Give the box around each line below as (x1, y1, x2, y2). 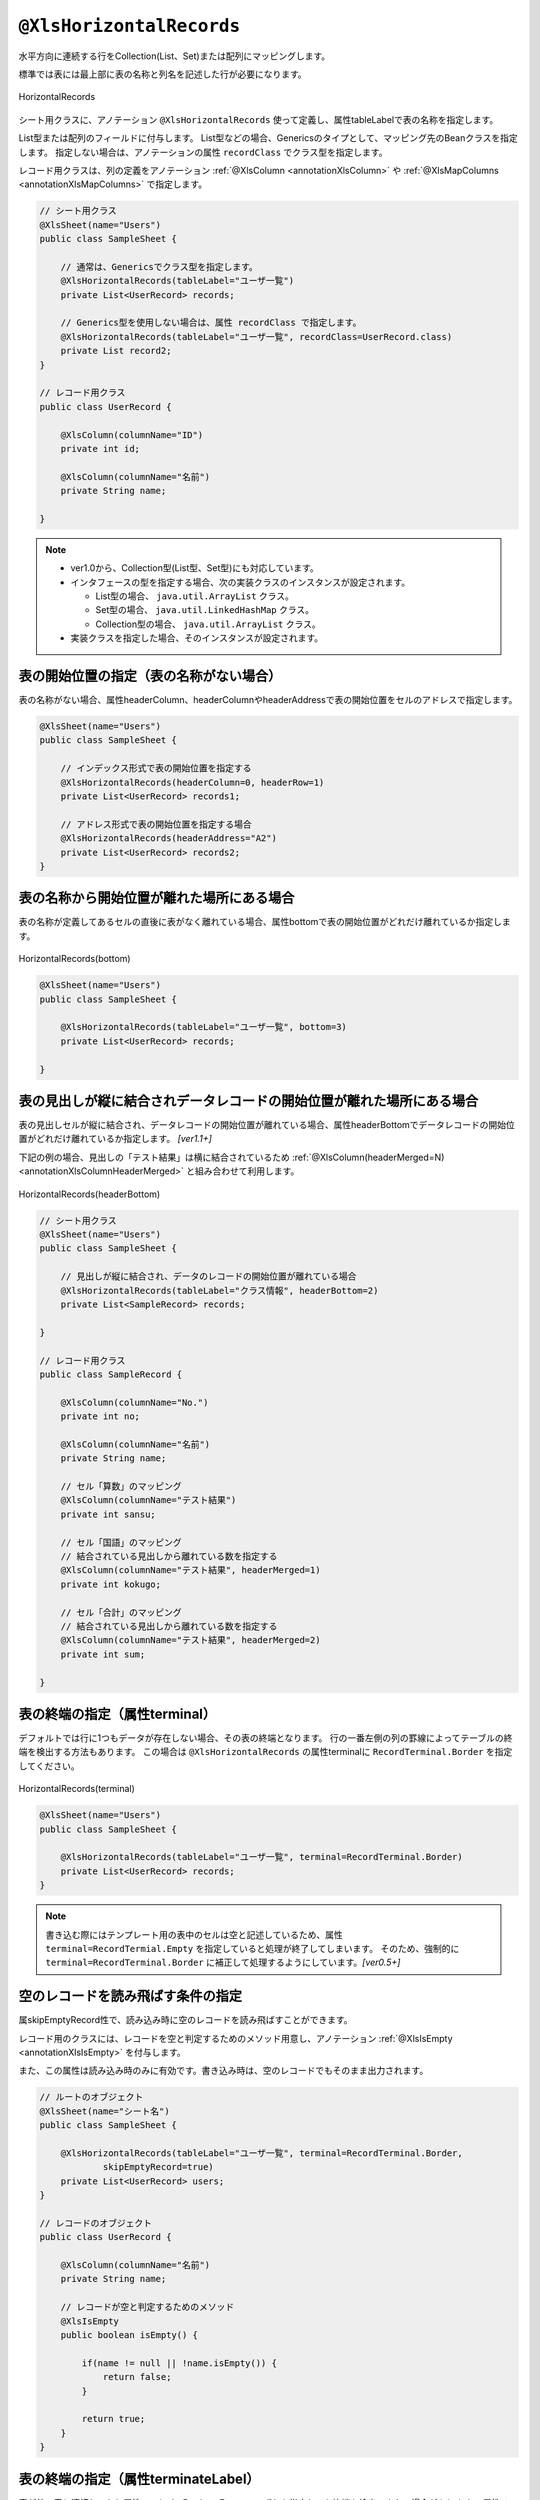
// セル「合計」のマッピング (60, 1606, 182, 1618)
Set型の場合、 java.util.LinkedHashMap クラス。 (95, 604, 315, 616)
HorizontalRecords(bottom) (18, 953, 131, 965)
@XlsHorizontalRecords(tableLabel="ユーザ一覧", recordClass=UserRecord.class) (60, 331, 453, 342)
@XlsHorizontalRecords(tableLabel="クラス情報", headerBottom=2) (60, 1285, 379, 1296)
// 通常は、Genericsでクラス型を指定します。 (60, 261, 259, 272)
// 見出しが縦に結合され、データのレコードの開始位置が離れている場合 (60, 1271, 357, 1282)
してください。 (18, 1760, 80, 1772)
